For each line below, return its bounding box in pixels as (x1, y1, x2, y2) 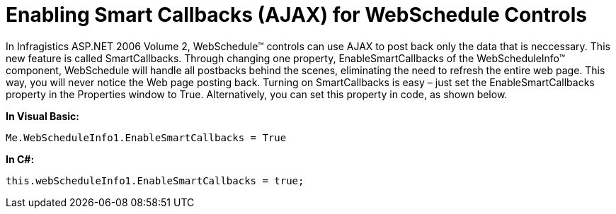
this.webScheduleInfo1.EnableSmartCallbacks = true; (6, 174, 304, 186)
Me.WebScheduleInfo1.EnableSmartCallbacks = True (6, 131, 287, 143)
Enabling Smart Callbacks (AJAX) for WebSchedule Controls (6, 3, 588, 27)
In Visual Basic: (6, 109, 79, 122)
